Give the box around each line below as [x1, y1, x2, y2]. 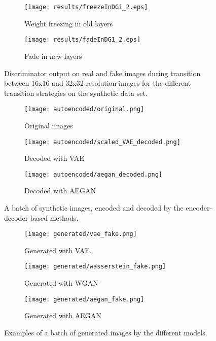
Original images [24, 120, 73, 130]
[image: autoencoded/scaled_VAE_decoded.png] [24, 138, 181, 146]
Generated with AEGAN [24, 310, 101, 321]
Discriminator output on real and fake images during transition [4, 67, 201, 78]
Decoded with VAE [24, 153, 84, 163]
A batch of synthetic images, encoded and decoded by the [4, 202, 184, 213]
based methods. [30, 212, 79, 223]
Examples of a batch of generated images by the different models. [4, 327, 207, 337]
